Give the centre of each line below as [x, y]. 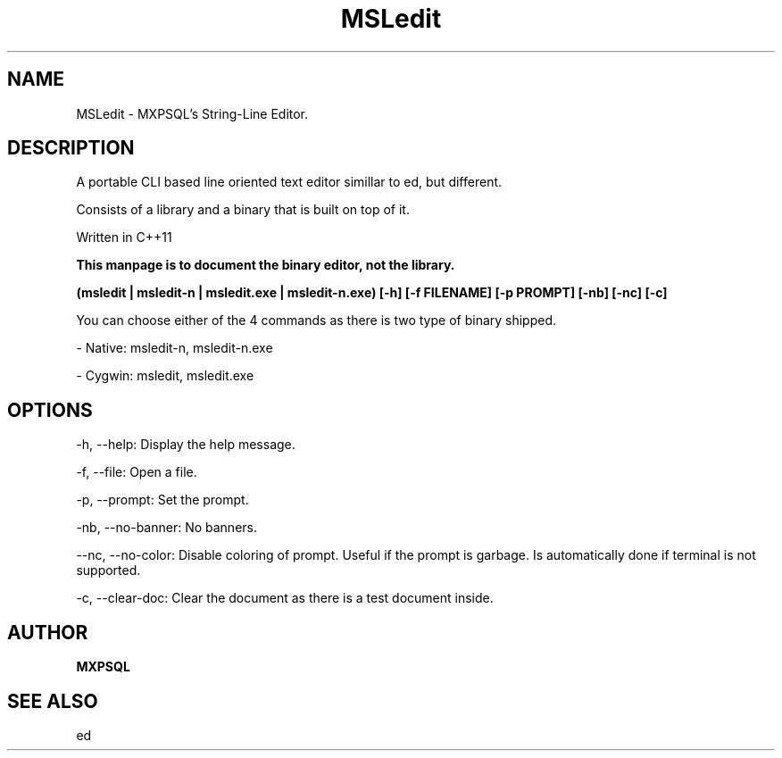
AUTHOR [48, 632]
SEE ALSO [53, 701]
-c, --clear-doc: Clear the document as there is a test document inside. [285, 598]
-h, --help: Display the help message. [186, 445]
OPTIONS [50, 410]
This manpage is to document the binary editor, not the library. [266, 265]
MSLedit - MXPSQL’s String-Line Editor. [192, 113]
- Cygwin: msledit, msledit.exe [165, 376]
